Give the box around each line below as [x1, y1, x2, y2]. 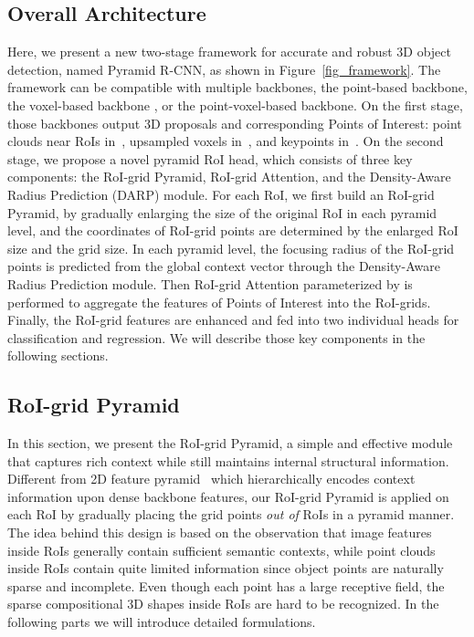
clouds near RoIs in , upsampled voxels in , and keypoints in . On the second [7, 131, 444, 151]
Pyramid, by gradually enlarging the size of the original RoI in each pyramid [7, 203, 437, 222]
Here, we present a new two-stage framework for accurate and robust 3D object [7, 42, 451, 61]
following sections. [7, 346, 109, 365]
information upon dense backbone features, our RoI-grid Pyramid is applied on [7, 486, 449, 506]
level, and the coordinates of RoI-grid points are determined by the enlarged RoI [7, 221, 458, 240]
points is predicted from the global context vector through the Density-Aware [7, 256, 440, 276]
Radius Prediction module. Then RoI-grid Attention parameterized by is [7, 274, 413, 293]
